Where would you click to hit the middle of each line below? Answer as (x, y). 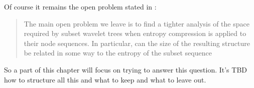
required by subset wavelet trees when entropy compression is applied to (135, 33)
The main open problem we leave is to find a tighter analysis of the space (137, 23)
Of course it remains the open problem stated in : (80, 6)
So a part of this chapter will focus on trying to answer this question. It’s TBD (126, 69)
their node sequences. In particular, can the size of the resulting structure (137, 43)
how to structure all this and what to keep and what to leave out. (105, 79)
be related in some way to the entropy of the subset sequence (118, 53)
